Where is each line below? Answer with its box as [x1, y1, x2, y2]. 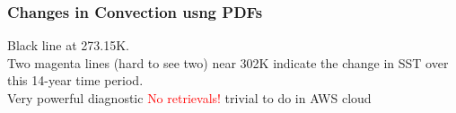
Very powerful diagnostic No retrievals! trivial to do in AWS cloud [7, 89, 372, 107]
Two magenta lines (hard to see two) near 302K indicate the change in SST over [7, 53, 449, 72]
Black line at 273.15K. [7, 36, 129, 55]
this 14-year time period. [7, 71, 144, 90]
